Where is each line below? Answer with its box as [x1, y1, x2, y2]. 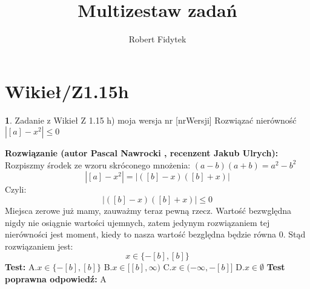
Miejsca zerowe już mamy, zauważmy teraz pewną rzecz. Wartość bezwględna [5, 204, 292, 217]
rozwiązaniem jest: [5, 239, 73, 252]
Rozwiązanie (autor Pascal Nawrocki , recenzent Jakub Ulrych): [5, 147, 279, 159]
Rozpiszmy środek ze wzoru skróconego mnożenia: [5, 158, 191, 171]
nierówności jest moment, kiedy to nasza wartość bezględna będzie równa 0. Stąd [5, 228, 306, 241]
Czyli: [5, 183, 27, 196]
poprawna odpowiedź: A [5, 273, 107, 285]
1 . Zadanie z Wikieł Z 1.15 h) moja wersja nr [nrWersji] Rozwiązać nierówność [5, 113, 297, 126]
